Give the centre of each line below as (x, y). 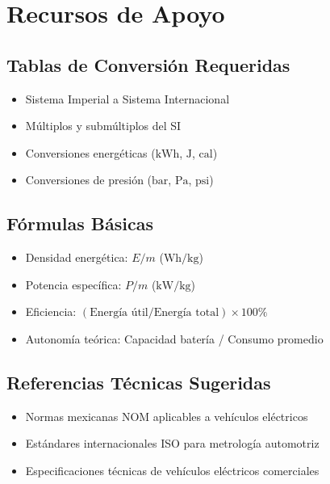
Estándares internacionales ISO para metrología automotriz (172, 443)
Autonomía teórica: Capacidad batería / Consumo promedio (174, 338)
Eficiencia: (51, 311)
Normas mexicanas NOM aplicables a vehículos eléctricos (167, 416)
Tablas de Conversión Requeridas (148, 64)
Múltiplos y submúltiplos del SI (103, 126)
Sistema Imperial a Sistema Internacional (127, 98)
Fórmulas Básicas (80, 223)
